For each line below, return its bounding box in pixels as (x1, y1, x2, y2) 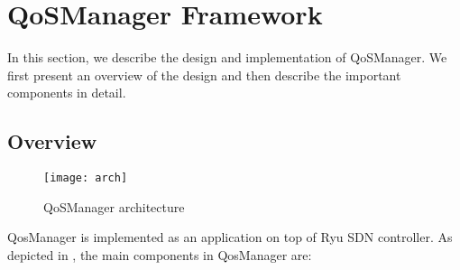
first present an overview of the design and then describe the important (7, 65, 401, 84)
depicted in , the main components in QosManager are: (7, 245, 312, 264)
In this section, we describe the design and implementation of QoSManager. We (7, 48, 447, 67)
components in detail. (7, 83, 126, 102)
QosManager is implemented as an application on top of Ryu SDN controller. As (7, 228, 453, 247)
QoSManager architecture (43, 197, 185, 216)
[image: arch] (43, 172, 128, 185)
